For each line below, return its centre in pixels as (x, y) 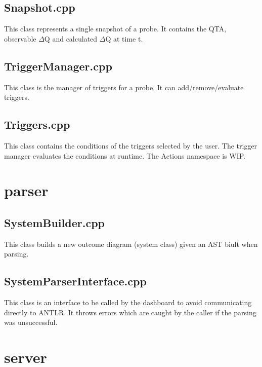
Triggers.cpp (37, 124)
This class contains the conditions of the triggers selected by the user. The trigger (131, 145)
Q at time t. (124, 38)
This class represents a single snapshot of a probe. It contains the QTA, (115, 29)
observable (20, 38)
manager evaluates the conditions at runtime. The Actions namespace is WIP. (125, 155)
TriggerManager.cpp (58, 66)
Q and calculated (71, 38)
